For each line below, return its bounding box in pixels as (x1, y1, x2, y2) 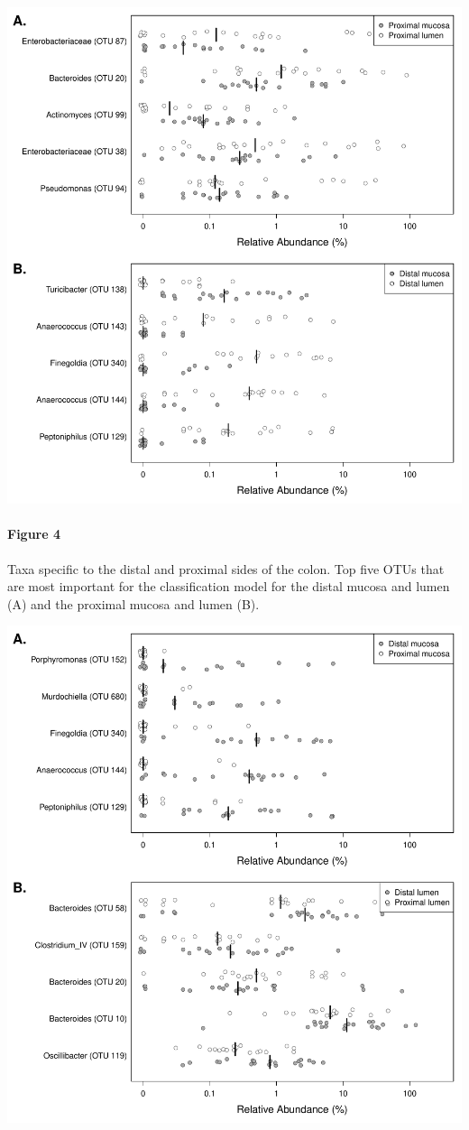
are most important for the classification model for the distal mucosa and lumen (7, 577, 450, 596)
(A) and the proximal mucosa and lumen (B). (7, 594, 260, 613)
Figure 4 (7, 524, 61, 543)
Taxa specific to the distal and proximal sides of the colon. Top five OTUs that (7, 559, 445, 578)
